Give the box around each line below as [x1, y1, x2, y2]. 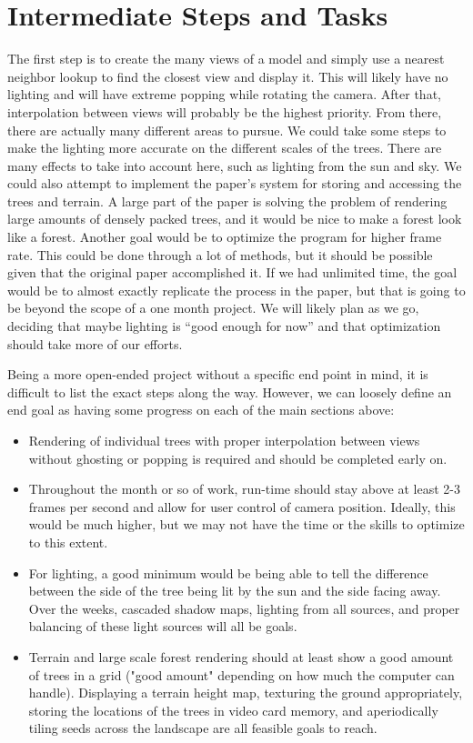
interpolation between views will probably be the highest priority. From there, [7, 102, 442, 121]
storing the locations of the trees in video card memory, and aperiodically [28, 700, 438, 719]
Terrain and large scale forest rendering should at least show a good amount [28, 647, 454, 666]
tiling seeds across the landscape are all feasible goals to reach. [28, 718, 377, 738]
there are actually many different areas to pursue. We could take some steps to [7, 120, 447, 139]
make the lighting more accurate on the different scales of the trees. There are [7, 138, 442, 157]
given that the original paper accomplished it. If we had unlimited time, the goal [7, 263, 458, 282]
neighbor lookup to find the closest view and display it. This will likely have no [7, 66, 448, 85]
